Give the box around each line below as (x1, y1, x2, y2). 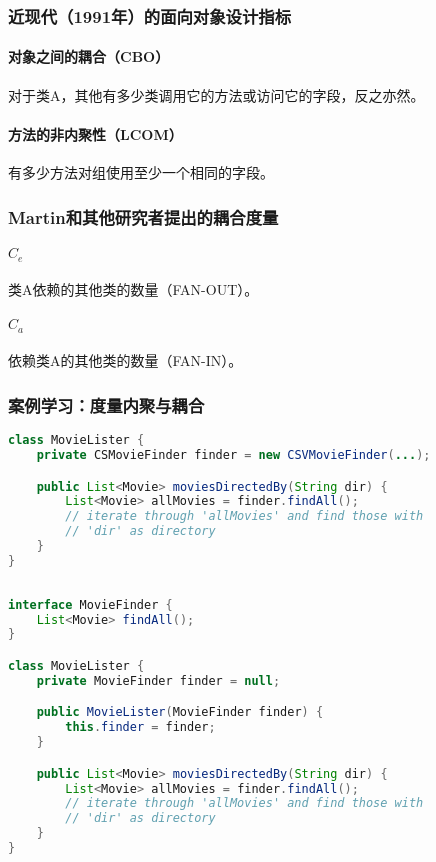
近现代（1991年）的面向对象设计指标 (8, 3, 292, 28)
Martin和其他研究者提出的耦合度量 (8, 204, 279, 229)
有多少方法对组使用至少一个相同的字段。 (8, 162, 274, 183)
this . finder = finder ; (65, 720, 216, 735)
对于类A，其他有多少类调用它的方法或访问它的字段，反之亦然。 (8, 84, 425, 105)
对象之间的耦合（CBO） (8, 46, 170, 67)
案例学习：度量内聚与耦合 (8, 392, 205, 417)
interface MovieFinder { (8, 597, 173, 612)
